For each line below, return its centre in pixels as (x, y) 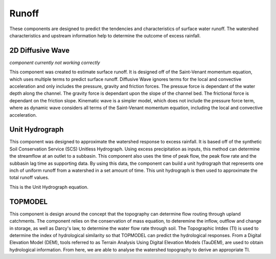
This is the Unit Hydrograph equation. (49, 187)
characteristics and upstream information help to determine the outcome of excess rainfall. (105, 35)
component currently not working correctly (55, 62)
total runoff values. (29, 178)
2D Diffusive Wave (40, 50)
